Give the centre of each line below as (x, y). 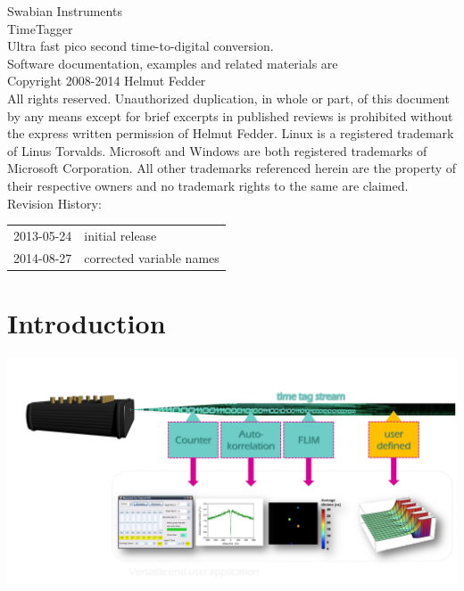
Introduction (87, 323)
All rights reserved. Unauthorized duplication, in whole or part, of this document (228, 98)
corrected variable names (152, 257)
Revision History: (54, 203)
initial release (120, 235)
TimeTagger (40, 28)
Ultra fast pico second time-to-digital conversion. (141, 46)
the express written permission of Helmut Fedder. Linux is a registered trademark (231, 133)
